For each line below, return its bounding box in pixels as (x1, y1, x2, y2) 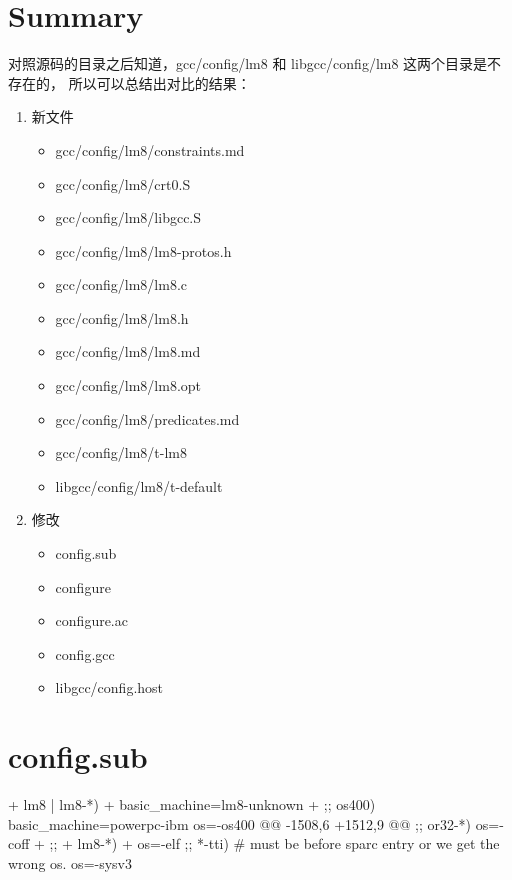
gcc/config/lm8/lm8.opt (55, 375, 202, 396)
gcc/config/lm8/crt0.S (55, 173, 191, 194)
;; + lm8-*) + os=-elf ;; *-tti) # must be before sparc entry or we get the (49, 833, 500, 854)
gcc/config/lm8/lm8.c (55, 274, 188, 295)
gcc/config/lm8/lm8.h (55, 307, 189, 328)
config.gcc (55, 643, 115, 664)
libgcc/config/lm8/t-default (55, 475, 223, 496)
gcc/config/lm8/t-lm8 (55, 442, 188, 463)
